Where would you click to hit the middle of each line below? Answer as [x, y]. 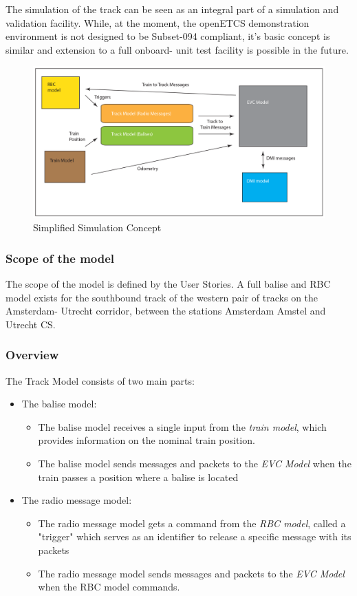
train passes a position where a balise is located [138, 477]
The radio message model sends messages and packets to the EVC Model [191, 573]
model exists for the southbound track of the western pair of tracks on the [162, 297]
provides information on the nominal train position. [147, 440]
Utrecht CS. [31, 324]
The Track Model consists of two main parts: [100, 380]
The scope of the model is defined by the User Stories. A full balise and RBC [168, 284]
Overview [32, 355]
